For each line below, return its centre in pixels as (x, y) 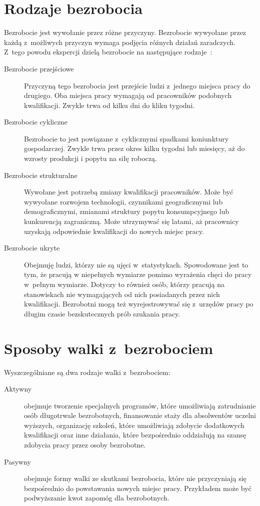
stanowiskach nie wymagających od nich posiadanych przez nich (122, 294)
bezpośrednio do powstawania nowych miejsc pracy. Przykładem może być (138, 488)
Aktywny (18, 389)
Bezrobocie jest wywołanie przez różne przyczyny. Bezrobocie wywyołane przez (125, 32)
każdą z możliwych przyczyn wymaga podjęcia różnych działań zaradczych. (120, 42)
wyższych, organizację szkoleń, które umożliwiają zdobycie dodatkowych (134, 425)
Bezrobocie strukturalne (41, 175)
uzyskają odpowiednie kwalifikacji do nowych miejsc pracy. (114, 231)
